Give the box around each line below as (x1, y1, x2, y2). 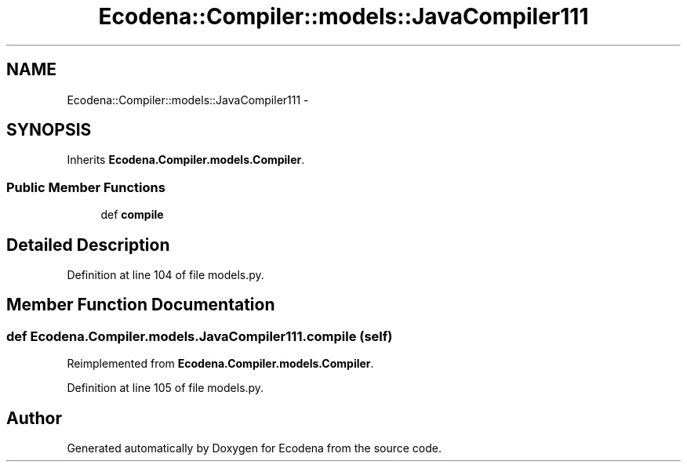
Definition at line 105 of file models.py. (67, 381, 264, 395)
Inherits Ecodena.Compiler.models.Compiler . (67, 153, 305, 167)
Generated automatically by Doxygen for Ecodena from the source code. (67, 441, 442, 455)
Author (6, 408, 62, 428)
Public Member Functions (6, 179, 165, 195)
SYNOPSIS (6, 120, 92, 140)
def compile (100, 208, 164, 222)
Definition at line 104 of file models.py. (67, 268, 264, 282)
